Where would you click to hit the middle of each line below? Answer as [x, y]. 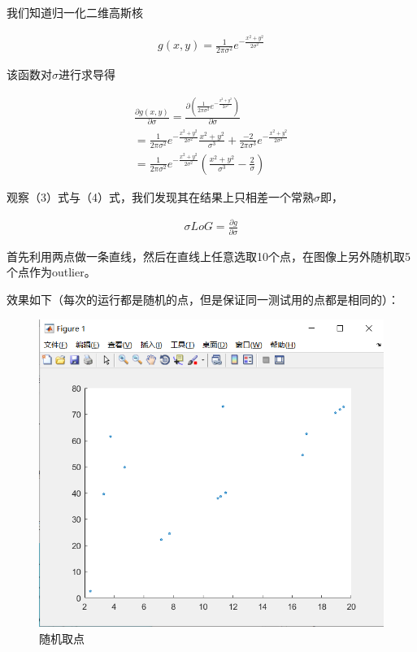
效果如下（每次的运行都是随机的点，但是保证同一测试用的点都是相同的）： [203, 299]
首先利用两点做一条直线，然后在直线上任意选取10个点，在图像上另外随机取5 [208, 256]
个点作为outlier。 [51, 272]
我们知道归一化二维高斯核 [75, 12]
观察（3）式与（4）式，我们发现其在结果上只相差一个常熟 [160, 196]
